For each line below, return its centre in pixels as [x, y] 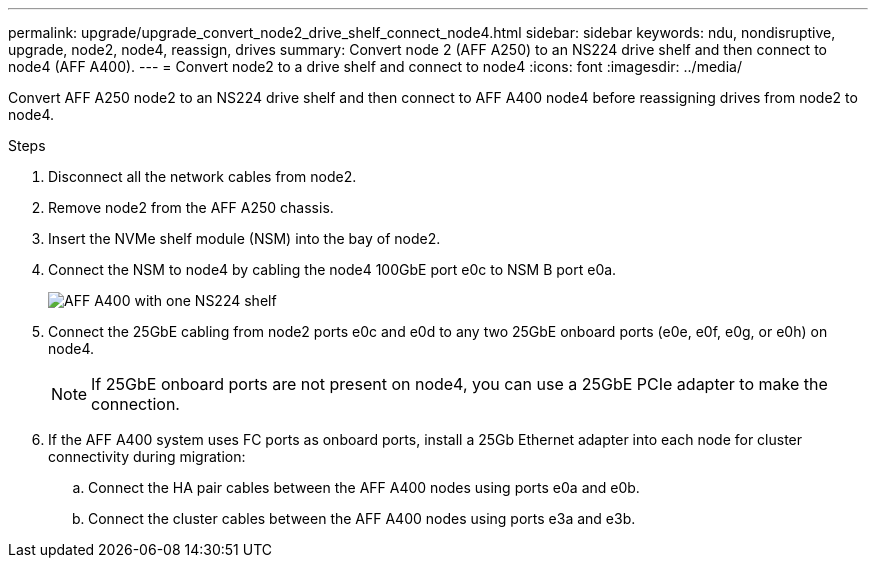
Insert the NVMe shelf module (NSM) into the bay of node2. [244, 238]
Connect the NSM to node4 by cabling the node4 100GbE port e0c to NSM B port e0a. [332, 269]
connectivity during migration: [147, 456]
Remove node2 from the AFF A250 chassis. [191, 207]
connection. [135, 404]
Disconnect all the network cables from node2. [202, 176]
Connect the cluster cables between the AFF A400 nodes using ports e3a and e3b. [362, 518]
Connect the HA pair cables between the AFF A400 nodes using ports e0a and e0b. [364, 487]
